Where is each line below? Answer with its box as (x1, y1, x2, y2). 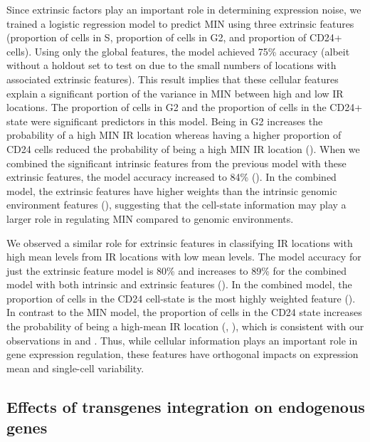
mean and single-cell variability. (6, 360, 144, 375)
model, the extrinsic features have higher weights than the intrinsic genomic (6, 183, 337, 198)
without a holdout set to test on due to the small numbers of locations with (6, 58, 337, 73)
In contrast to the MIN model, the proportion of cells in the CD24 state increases (6, 305, 362, 320)
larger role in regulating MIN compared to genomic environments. (6, 211, 294, 226)
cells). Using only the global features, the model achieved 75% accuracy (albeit (6, 43, 350, 58)
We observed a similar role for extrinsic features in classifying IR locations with (6, 235, 353, 250)
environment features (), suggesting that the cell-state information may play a (6, 197, 347, 212)
